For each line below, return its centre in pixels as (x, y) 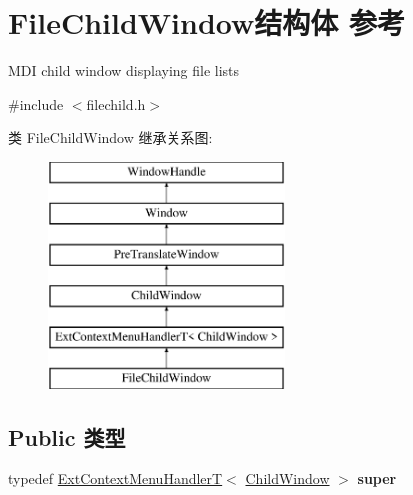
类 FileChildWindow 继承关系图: (110, 137)
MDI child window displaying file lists (124, 70)
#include (36, 103)
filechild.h (116, 103)
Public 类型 (67, 436)
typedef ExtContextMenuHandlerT (115, 478)
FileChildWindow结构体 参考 (207, 22)
